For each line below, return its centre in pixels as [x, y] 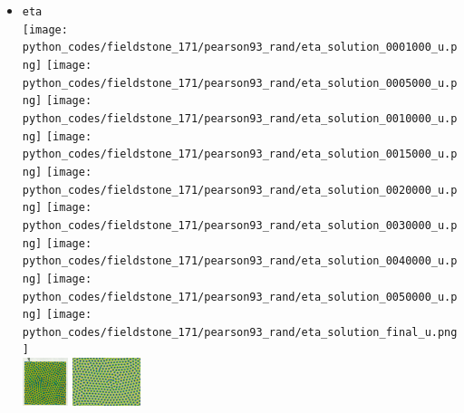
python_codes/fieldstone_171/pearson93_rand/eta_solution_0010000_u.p [240, 118]
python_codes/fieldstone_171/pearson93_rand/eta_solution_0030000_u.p [240, 225]
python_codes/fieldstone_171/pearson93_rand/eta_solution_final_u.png [240, 332]
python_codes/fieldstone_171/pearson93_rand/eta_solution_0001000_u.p [240, 48]
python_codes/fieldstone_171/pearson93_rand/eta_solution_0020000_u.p [240, 190]
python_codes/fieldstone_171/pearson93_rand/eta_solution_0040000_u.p [240, 261]
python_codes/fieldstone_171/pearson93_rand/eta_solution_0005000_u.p [240, 83]
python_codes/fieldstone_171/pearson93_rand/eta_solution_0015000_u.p [240, 154]
